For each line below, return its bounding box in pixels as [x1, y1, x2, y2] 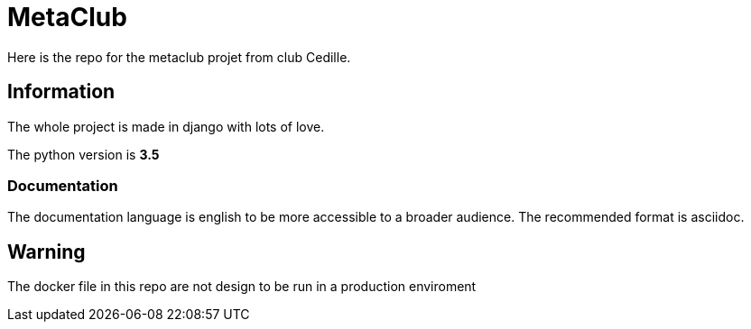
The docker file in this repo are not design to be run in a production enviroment [7, 279, 477, 295]
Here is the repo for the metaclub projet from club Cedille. [7, 49, 351, 65]
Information [7, 80, 116, 104]
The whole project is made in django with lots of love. [7, 118, 325, 134]
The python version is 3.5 [7, 146, 160, 162]
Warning [7, 240, 86, 263]
